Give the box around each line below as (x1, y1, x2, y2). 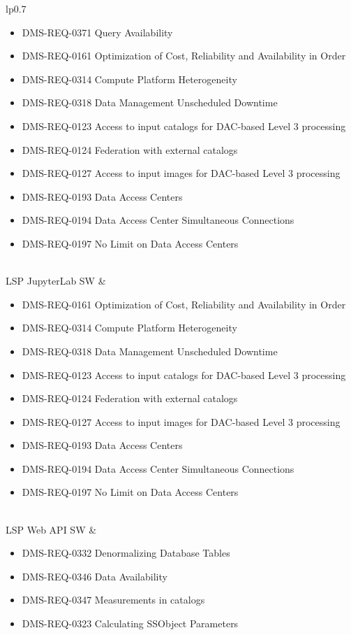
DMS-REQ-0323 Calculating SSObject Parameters (22, 616, 239, 631)
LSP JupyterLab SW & (6, 273, 106, 288)
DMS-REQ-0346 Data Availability (22, 569, 167, 583)
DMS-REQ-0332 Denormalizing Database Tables (22, 545, 230, 560)
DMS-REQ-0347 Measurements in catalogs (22, 592, 205, 607)
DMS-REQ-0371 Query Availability (22, 24, 173, 39)
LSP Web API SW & (6, 522, 97, 536)
